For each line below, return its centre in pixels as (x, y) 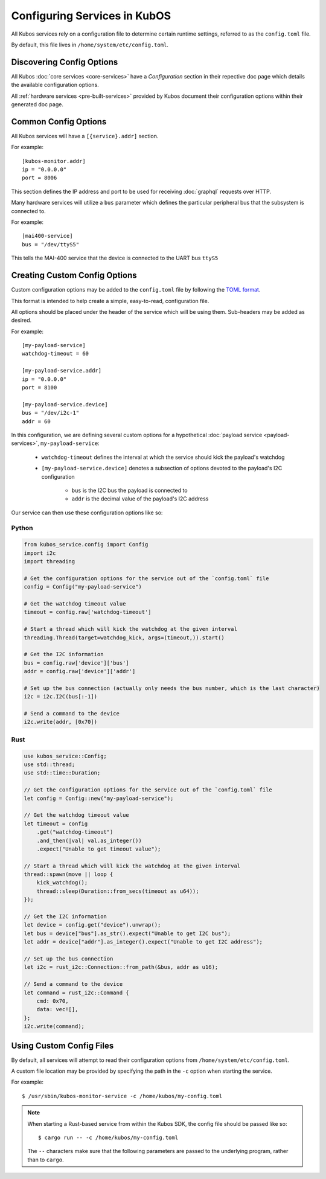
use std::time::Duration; (62, 773)
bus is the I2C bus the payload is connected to (129, 490)
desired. (21, 321)
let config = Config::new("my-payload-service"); (99, 798)
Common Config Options (59, 122)
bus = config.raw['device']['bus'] (76, 663)
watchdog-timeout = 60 (56, 354)
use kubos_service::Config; (65, 756)
